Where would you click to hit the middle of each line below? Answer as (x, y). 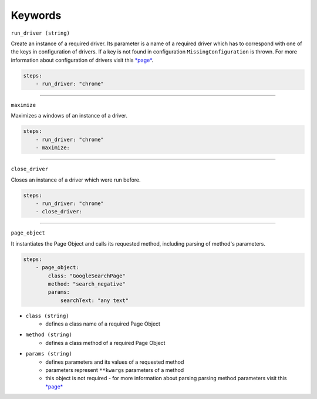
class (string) (48, 316)
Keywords (36, 15)
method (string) (49, 335)
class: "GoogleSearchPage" (87, 276)
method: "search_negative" (87, 284)
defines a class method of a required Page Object (105, 343)
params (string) (49, 354)
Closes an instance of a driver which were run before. (76, 180)
